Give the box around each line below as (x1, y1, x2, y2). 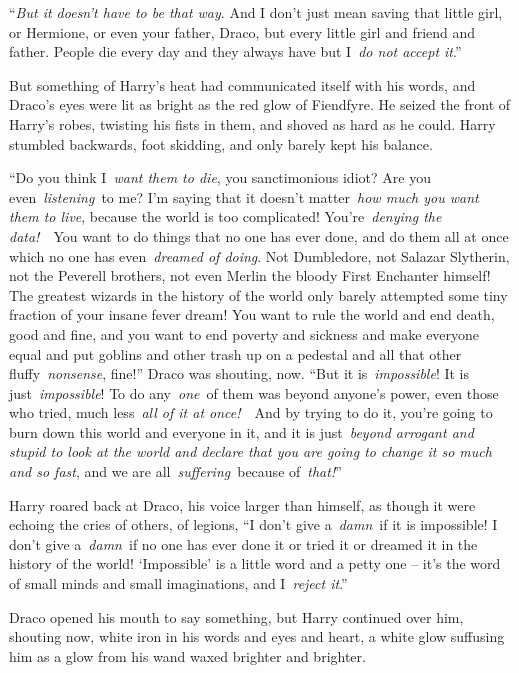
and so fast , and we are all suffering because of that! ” (9, 461, 342, 482)
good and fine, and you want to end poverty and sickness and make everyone (9, 323, 480, 344)
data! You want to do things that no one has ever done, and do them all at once (9, 225, 509, 246)
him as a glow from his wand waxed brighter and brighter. (9, 645, 366, 666)
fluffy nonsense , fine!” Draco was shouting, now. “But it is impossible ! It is (9, 363, 469, 384)
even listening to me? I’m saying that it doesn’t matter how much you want (9, 186, 479, 207)
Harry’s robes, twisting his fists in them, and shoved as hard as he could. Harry (9, 113, 496, 134)
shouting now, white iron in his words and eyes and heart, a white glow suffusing (9, 626, 505, 647)
